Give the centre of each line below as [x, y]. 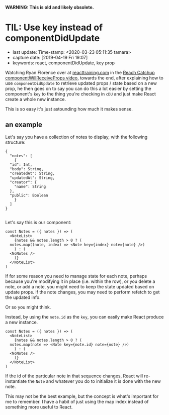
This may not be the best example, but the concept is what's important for [82, 396]
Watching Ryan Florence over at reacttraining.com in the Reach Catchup [80, 72]
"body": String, [27, 169]
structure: [15, 142]
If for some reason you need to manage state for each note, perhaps [76, 276]
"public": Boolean [29, 195]
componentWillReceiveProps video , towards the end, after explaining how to [84, 78]
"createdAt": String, [32, 173]
